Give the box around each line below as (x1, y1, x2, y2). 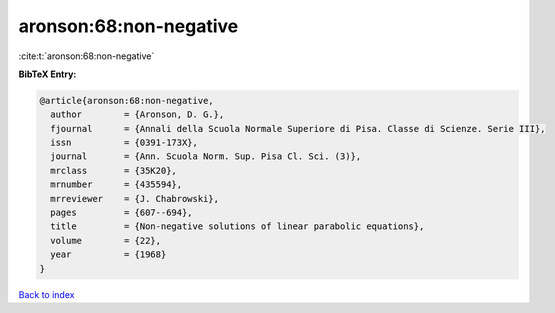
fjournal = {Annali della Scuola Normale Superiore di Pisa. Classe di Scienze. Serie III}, (50, 123, 546, 134)
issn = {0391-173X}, (50, 137, 199, 149)
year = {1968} (50, 249, 167, 260)
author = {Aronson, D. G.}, (50, 109, 225, 120)
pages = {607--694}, (50, 207, 194, 219)
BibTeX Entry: (18, 68, 77, 80)
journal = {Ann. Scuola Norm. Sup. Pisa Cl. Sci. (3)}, (50, 151, 362, 162)
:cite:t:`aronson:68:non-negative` (18, 50, 155, 62)
